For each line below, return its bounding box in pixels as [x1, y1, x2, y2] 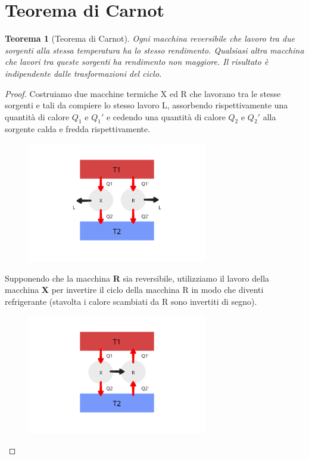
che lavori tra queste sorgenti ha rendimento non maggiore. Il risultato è [5, 55, 269, 68]
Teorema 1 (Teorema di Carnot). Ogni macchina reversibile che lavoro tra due [5, 32, 295, 45]
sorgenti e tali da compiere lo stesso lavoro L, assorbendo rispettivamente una [5, 99, 288, 111]
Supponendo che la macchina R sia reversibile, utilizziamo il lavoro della [5, 271, 270, 284]
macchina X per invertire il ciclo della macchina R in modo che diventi [5, 283, 264, 296]
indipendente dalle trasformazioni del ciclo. [5, 67, 162, 79]
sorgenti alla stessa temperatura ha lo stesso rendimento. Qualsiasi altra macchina [5, 43, 304, 56]
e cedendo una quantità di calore [106, 110, 226, 123]
